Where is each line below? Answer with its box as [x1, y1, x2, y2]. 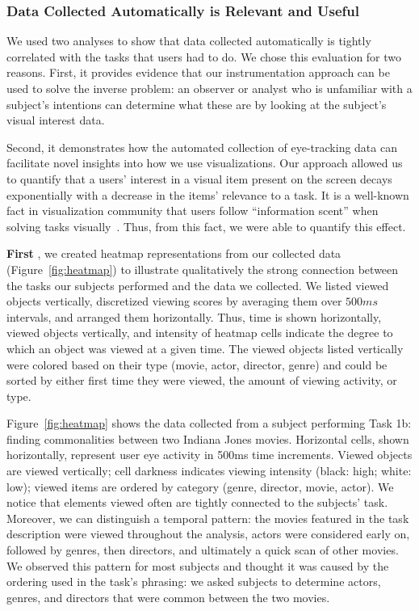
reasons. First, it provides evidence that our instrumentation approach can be [6, 64, 390, 81]
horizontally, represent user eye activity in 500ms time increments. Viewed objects [6, 446, 413, 463]
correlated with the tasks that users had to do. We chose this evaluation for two [6, 48, 402, 65]
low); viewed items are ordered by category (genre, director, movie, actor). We [6, 478, 394, 495]
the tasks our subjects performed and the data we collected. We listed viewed [6, 276, 389, 293]
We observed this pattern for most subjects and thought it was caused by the [6, 557, 389, 574]
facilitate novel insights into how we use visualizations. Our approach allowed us [6, 154, 403, 171]
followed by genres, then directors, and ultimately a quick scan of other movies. [6, 541, 399, 558]
